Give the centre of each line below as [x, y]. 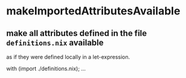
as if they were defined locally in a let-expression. [68, 57]
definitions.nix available [55, 42]
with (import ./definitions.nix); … [46, 68]
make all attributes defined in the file [77, 33]
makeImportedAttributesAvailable [93, 11]
